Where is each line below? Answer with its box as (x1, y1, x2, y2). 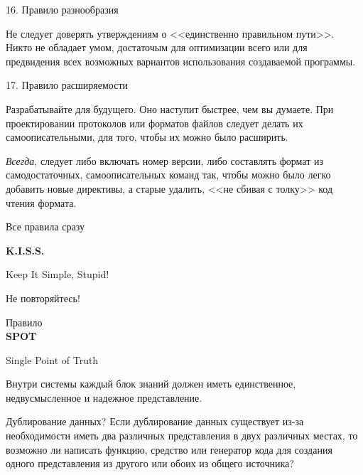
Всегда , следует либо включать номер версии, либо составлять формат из (6, 153, 323, 168)
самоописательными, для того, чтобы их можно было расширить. (6, 129, 288, 144)
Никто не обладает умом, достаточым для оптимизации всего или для (6, 40, 308, 55)
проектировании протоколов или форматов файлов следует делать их (6, 115, 303, 130)
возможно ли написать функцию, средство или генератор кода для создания (6, 442, 332, 457)
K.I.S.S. (6, 242, 45, 257)
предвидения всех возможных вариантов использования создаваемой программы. (6, 53, 356, 68)
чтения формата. (6, 195, 77, 210)
